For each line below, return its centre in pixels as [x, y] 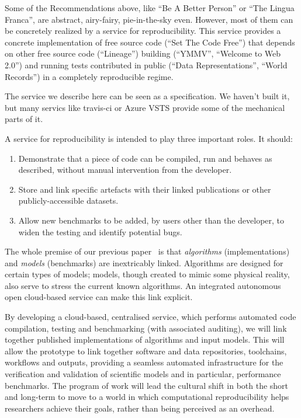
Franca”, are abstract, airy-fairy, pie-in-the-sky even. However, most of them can [149, 19]
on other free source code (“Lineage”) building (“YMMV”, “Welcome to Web [143, 53]
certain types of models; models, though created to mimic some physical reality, [147, 274]
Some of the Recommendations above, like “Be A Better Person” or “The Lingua [150, 8]
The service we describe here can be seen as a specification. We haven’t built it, [147, 96]
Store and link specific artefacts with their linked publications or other [145, 189]
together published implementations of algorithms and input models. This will [145, 339]
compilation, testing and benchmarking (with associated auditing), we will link [146, 328]
